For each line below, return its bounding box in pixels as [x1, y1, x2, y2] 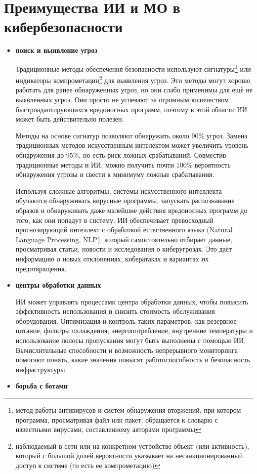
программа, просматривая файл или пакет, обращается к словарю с [15, 414, 218, 425]
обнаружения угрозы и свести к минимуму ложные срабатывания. [15, 169, 214, 179]
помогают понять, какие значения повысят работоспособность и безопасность [15, 354, 250, 365]
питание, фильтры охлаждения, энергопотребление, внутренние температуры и [15, 325, 253, 336]
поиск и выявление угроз [15, 45, 97, 55]
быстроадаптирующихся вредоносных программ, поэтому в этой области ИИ [15, 104, 247, 114]
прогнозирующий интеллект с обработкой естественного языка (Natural [15, 224, 233, 235]
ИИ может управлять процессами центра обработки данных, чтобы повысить [15, 296, 248, 306]
